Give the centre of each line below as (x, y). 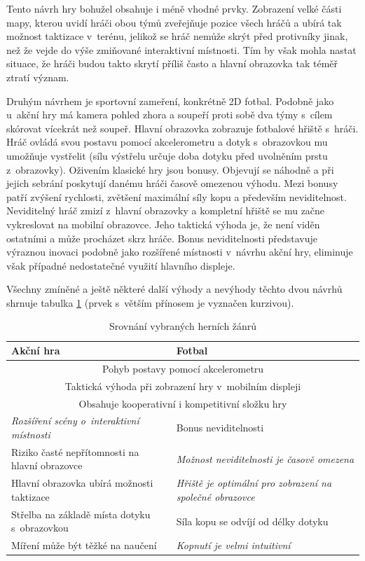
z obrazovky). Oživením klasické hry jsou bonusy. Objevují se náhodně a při (170, 169)
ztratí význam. (38, 77)
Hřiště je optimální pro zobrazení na (254, 483)
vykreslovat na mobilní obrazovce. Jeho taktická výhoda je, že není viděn (163, 224)
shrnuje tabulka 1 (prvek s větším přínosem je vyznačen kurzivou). (150, 302)
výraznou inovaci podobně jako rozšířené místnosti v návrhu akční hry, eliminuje (180, 252)
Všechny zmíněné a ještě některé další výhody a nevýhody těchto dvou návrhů (174, 289)
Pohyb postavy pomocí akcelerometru (183, 368)
